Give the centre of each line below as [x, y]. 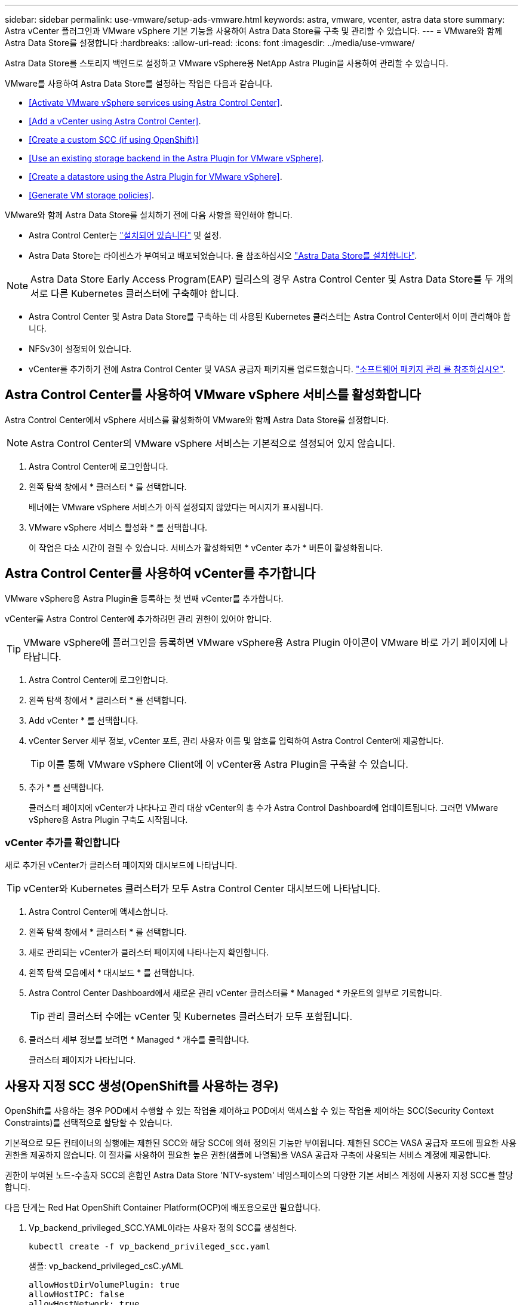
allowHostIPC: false [77, 1295]
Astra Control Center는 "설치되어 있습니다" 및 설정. [125, 235]
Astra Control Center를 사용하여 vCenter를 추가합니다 [160, 574]
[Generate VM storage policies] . [91, 195]
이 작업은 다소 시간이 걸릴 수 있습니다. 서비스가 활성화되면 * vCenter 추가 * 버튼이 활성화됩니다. [206, 547]
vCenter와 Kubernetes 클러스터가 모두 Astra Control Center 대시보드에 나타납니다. [202, 889]
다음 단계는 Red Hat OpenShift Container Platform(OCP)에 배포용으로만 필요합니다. [163, 1208]
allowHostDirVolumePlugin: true [104, 1285]
